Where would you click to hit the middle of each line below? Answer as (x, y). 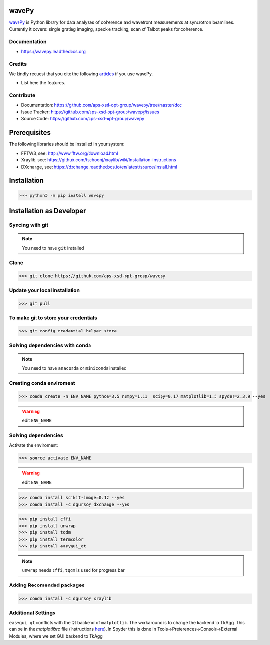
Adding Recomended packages (47, 585)
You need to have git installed (53, 248)
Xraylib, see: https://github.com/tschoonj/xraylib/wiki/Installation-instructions (99, 160)
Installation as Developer (47, 210)
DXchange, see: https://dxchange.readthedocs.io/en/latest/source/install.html (99, 167)
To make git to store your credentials (53, 318)
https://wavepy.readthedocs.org (54, 52)
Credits (18, 64)
